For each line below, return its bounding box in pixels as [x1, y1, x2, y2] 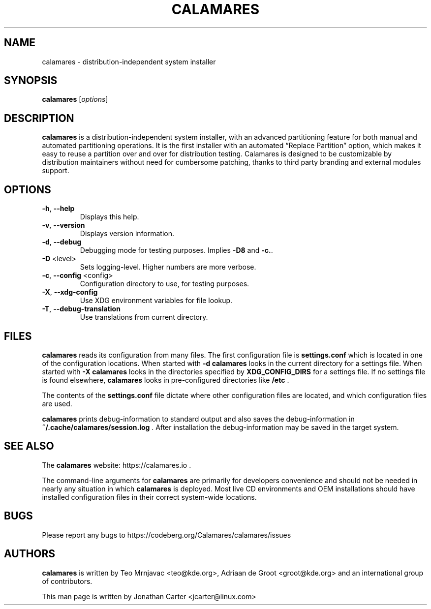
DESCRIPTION [4, 112, 74, 124]
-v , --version [42, 221, 85, 230]
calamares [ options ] [42, 95, 108, 104]
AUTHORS [4, 548, 56, 560]
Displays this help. [80, 213, 139, 221]
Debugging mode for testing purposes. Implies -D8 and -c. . [80, 246, 273, 255]
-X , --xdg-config [42, 288, 98, 297]
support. [42, 166, 69, 175]
